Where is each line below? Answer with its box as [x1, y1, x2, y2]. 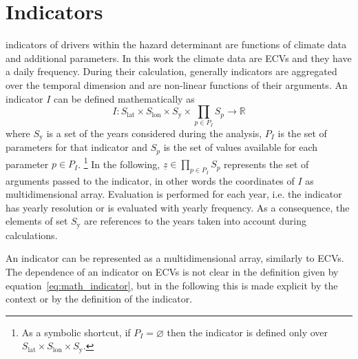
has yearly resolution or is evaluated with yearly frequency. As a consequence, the [6, 200, 350, 214]
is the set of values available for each [163, 140, 318, 154]
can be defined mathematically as [54, 91, 195, 105]
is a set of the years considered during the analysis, [46, 125, 262, 140]
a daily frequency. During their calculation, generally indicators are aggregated [6, 64, 337, 79]
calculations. [6, 227, 58, 242]
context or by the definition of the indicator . [6, 291, 193, 306]
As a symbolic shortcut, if [21, 325, 131, 339]
